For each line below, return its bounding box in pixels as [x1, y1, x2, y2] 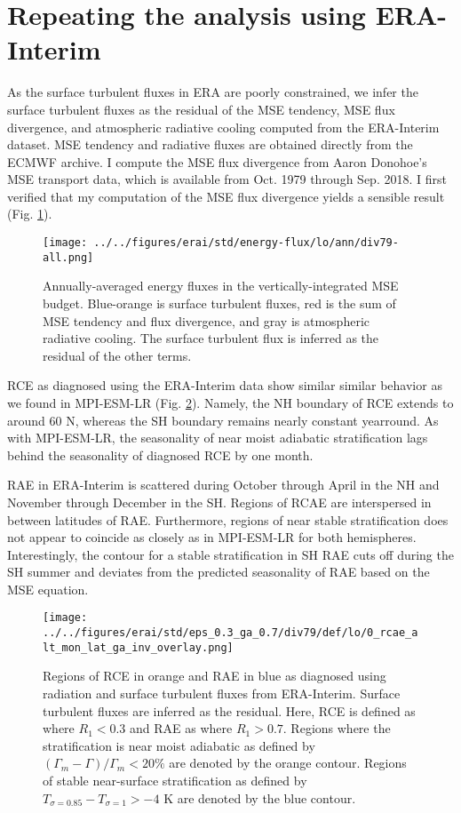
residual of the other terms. [43, 346, 192, 364]
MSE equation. [7, 579, 89, 598]
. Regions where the [282, 719, 391, 737]
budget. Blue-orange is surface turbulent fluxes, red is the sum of [43, 293, 396, 312]
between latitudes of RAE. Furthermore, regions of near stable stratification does [7, 510, 449, 529]
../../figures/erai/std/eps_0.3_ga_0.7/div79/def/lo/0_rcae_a [43, 626, 418, 640]
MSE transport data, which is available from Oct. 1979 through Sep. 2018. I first [7, 170, 447, 188]
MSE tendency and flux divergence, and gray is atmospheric [43, 311, 370, 330]
